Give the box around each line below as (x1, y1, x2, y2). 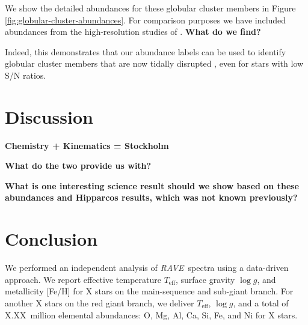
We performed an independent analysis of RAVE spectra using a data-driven (5, 261, 289, 274)
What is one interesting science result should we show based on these (5, 179, 299, 192)
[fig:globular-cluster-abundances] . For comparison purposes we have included (5, 13, 286, 26)
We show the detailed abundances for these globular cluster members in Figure (5, 2, 296, 14)
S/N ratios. (5, 68, 46, 81)
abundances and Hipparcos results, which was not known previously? (5, 191, 298, 204)
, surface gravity (175, 273, 235, 285)
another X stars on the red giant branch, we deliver (5, 296, 194, 309)
